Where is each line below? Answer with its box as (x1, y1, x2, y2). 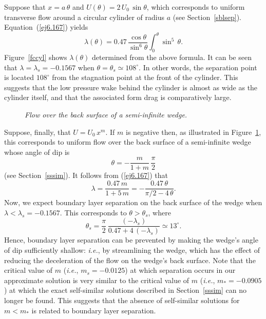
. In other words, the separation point (139, 62, 257, 72)
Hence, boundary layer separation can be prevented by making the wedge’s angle (4, 234, 258, 245)
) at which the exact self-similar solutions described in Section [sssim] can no (4, 285, 247, 295)
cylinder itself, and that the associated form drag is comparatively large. (4, 92, 232, 103)
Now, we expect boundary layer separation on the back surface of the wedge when (4, 197, 262, 208)
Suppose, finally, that (4, 126, 71, 137)
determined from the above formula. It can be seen (92, 52, 252, 63)
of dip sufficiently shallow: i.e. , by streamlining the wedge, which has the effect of (4, 244, 260, 255)
